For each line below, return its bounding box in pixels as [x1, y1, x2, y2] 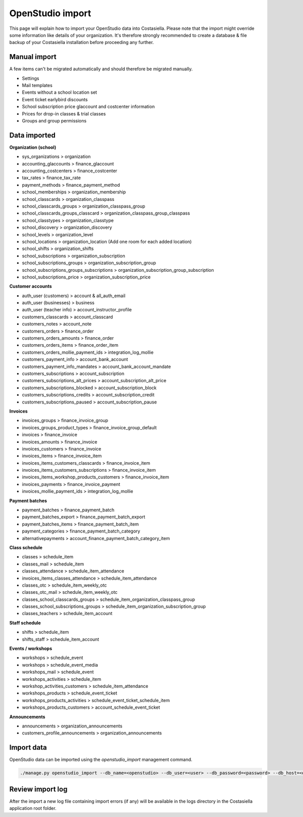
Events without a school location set [22, 89, 97, 96]
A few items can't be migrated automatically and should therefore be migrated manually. [9, 66, 193, 72]
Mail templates [22, 83, 53, 89]
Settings [22, 75, 39, 81]
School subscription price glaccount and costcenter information [22, 104, 155, 110]
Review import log [9, 785, 68, 793]
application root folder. [9, 805, 57, 811]
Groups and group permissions [22, 117, 87, 124]
